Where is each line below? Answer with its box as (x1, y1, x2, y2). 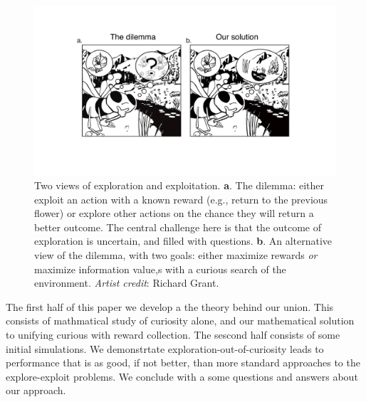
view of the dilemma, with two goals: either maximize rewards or (34, 248, 318, 263)
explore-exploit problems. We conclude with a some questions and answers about (6, 369, 358, 384)
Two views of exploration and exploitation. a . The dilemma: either (34, 178, 324, 193)
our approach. (6, 383, 66, 398)
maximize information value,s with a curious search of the (34, 261, 286, 276)
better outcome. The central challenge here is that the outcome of (34, 219, 322, 234)
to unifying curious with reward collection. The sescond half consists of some (6, 327, 340, 342)
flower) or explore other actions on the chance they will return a (34, 206, 314, 221)
